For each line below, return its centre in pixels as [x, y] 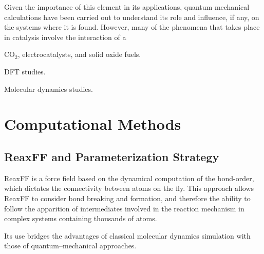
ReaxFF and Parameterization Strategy [112, 156]
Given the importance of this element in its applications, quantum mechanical [127, 7]
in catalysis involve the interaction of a [65, 37]
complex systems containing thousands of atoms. [81, 218]
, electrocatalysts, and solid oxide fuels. [79, 54]
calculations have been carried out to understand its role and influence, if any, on [132, 17]
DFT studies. [25, 71]
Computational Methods [93, 124]
